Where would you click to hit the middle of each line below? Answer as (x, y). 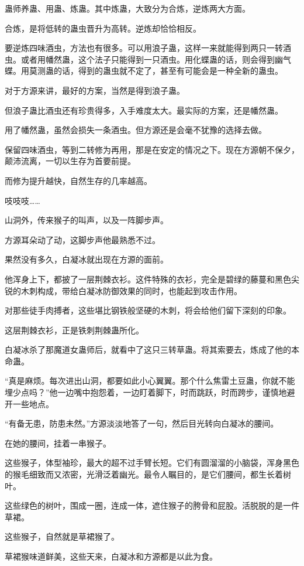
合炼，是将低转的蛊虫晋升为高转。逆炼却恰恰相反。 (103, 28)
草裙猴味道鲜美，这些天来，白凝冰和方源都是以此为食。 (111, 556)
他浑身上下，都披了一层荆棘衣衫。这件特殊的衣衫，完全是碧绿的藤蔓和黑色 (148, 279)
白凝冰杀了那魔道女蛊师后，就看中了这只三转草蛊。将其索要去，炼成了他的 (148, 350)
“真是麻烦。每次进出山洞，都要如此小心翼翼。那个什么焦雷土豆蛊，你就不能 (150, 381)
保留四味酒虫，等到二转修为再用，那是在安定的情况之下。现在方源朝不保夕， (152, 149)
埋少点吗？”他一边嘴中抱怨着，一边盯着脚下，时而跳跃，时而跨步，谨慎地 (146, 392)
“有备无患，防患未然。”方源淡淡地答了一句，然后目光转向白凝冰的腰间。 (142, 423)
